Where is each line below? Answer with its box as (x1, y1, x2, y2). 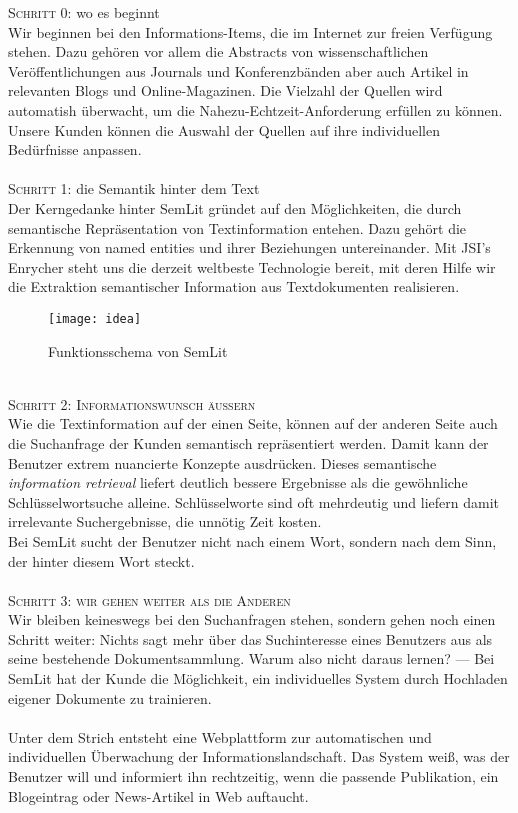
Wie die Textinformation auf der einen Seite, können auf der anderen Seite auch (8, 413, 498, 434)
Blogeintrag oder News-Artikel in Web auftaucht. (8, 785, 309, 806)
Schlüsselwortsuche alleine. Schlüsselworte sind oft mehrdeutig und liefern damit (8, 491, 500, 512)
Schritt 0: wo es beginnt (8, 2, 160, 22)
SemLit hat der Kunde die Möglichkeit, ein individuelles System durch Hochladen (8, 668, 508, 689)
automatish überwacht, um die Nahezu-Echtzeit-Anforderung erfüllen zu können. (8, 99, 503, 120)
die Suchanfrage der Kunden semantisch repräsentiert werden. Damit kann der (8, 432, 489, 453)
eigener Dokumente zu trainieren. (8, 687, 212, 708)
